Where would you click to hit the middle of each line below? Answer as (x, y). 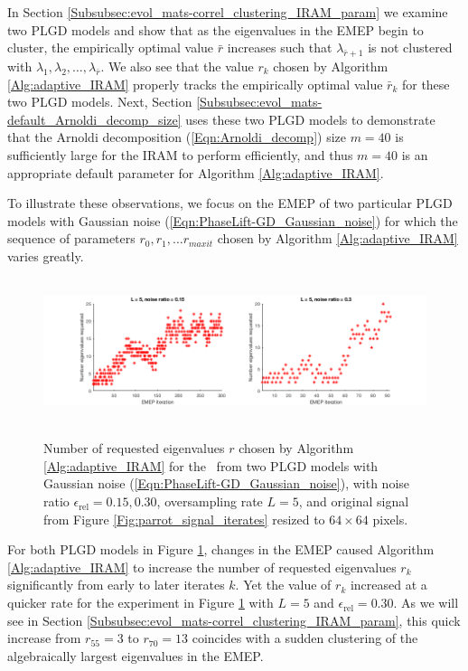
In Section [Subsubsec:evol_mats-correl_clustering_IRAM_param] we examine (228, 12)
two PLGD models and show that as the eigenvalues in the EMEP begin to (215, 29)
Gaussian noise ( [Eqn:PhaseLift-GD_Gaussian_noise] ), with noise (227, 483)
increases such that (280, 47)
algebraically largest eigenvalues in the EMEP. (136, 655)
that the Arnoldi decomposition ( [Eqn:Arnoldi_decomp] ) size (177, 137)
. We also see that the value (177, 66)
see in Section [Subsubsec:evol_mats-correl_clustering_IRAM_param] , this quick (234, 620)
